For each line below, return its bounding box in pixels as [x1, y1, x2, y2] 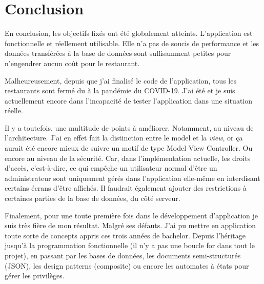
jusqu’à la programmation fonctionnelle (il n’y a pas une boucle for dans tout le [5, 240, 255, 251]
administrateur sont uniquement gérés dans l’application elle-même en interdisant [5, 172, 260, 183]
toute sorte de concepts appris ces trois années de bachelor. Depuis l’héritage [5, 230, 246, 240]
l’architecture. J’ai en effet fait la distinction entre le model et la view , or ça [5, 132, 243, 143]
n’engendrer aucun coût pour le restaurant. [5, 57, 140, 68]
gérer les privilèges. [5, 270, 65, 281]
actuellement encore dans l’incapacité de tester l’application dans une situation [5, 95, 252, 106]
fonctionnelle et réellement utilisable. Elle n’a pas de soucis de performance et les [5, 37, 259, 48]
